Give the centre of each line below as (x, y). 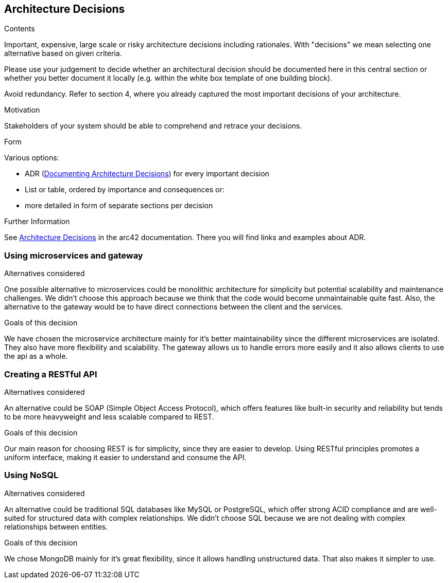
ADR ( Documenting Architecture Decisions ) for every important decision (147, 174)
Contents (20, 29)
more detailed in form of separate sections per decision (119, 206)
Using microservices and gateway (74, 255)
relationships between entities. (56, 526)
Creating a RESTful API (51, 374)
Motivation (22, 110)
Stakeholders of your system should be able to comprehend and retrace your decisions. (153, 126)
